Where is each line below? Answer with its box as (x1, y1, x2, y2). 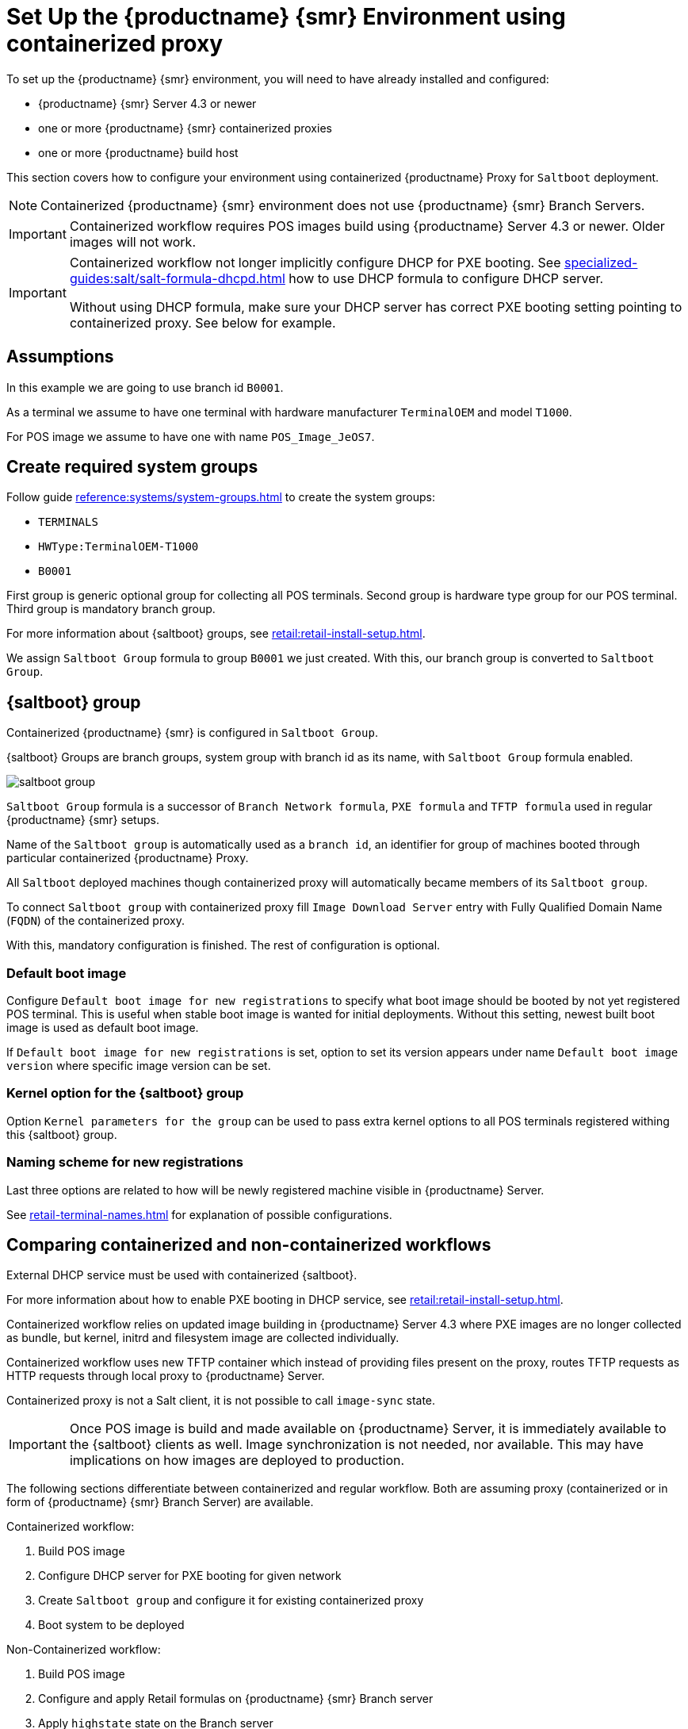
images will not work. (69, 233, 196, 250)
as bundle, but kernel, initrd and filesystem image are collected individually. (6, 1331, 399, 1345)
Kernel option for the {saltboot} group (6, 1085, 244, 1102)
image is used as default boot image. (6, 1021, 199, 1035)
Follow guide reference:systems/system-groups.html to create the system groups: (6, 490, 436, 504)
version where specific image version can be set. (6, 1059, 271, 1073)
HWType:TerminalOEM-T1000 (38, 540, 199, 554)
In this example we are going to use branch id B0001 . (6, 380, 284, 394)
